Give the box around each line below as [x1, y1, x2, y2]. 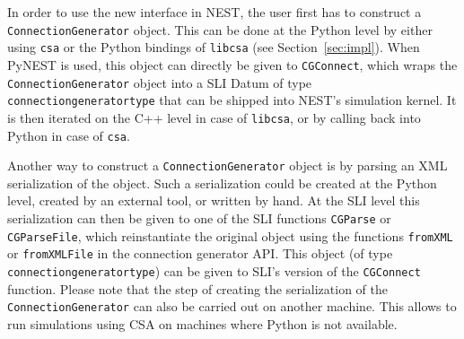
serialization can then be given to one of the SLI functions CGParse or [7, 209, 391, 228]
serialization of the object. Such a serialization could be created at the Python [7, 173, 437, 192]
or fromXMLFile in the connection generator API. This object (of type [7, 244, 393, 263]
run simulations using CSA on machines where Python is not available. [7, 314, 398, 333]
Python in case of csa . [7, 126, 130, 144]
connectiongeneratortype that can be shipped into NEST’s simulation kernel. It [7, 91, 457, 109]
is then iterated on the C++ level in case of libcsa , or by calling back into [7, 108, 421, 126]
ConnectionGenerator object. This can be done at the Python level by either [7, 20, 433, 39]
